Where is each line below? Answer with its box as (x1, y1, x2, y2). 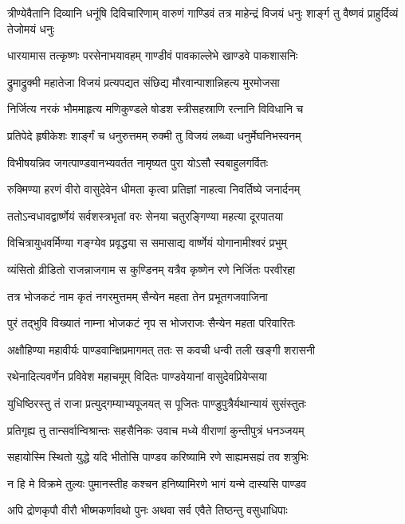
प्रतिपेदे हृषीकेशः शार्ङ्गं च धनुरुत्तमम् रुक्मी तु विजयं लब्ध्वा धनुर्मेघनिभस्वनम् (7, 127, 301, 143)
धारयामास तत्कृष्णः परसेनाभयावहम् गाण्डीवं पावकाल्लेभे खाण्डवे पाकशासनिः (7, 47, 298, 64)
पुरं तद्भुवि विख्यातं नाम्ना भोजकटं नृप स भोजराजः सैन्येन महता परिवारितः (7, 315, 296, 331)
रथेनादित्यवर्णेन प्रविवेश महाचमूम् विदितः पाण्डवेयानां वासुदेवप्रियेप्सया (7, 368, 267, 385)
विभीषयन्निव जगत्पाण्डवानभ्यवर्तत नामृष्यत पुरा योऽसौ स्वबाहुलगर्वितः (7, 154, 269, 170)
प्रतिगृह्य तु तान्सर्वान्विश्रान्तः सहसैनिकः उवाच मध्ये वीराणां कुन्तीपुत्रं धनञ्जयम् (7, 421, 305, 438)
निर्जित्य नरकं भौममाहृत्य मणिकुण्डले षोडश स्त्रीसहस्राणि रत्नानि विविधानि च (7, 100, 304, 117)
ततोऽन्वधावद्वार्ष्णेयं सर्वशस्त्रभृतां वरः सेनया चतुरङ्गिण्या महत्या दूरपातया (7, 207, 284, 224)
